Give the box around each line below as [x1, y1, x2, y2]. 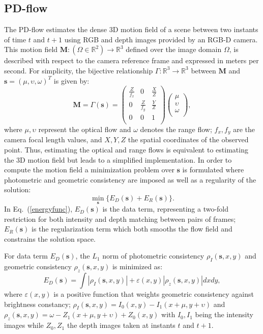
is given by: [53, 75, 90, 86]
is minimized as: [112, 261, 163, 272]
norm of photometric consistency [102, 250, 204, 261]
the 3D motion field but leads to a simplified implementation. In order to [4, 154, 232, 165]
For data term [4, 250, 48, 261]
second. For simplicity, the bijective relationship [4, 65, 153, 75]
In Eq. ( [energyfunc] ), [4, 203, 73, 214]
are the [233, 123, 255, 134]
